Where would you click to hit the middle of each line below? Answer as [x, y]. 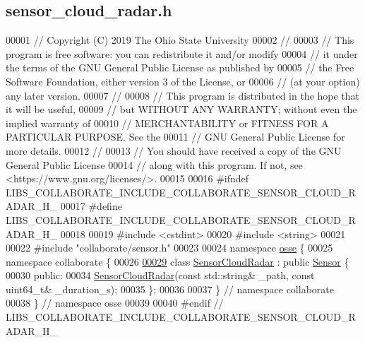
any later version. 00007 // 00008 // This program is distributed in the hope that [183, 95]
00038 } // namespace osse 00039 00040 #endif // [115, 303]
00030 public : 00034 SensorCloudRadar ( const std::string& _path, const [160, 275]
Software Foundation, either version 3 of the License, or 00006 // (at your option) [183, 81]
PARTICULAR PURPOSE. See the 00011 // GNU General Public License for [175, 137]
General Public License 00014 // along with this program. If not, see [154, 164]
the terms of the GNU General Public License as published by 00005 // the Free [180, 67]
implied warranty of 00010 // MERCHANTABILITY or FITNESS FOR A [167, 123]
